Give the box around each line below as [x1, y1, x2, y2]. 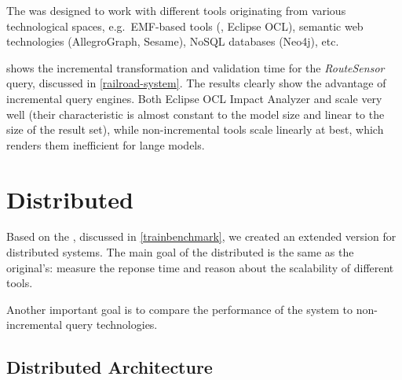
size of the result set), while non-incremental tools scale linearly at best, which [6, 121, 384, 138]
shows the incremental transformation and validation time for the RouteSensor [6, 59, 385, 76]
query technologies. [65, 316, 158, 333]
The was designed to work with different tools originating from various [6, 2, 346, 18]
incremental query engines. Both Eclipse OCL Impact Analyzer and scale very [6, 90, 382, 106]
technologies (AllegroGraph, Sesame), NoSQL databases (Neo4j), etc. [6, 33, 339, 50]
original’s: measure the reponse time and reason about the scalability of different [6, 259, 394, 275]
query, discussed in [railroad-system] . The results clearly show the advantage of [6, 75, 386, 91]
